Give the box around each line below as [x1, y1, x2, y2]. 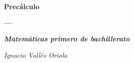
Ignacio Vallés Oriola [4, 50, 67, 60]
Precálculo [4, 1, 40, 11]
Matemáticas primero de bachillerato [4, 33, 130, 43]
